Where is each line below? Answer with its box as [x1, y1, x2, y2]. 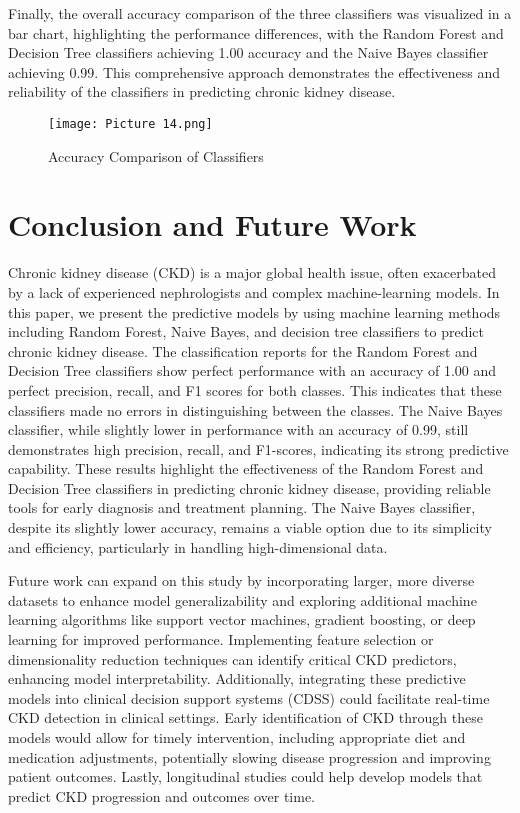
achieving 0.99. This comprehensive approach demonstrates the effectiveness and [8, 61, 501, 82]
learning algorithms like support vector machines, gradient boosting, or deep [8, 609, 476, 630]
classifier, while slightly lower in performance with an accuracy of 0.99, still [8, 419, 469, 440]
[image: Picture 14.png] [48, 116, 213, 131]
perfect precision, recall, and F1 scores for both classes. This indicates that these [8, 379, 502, 400]
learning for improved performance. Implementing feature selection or [8, 629, 434, 650]
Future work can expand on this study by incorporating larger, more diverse [8, 570, 475, 591]
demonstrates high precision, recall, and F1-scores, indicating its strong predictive [8, 438, 509, 459]
